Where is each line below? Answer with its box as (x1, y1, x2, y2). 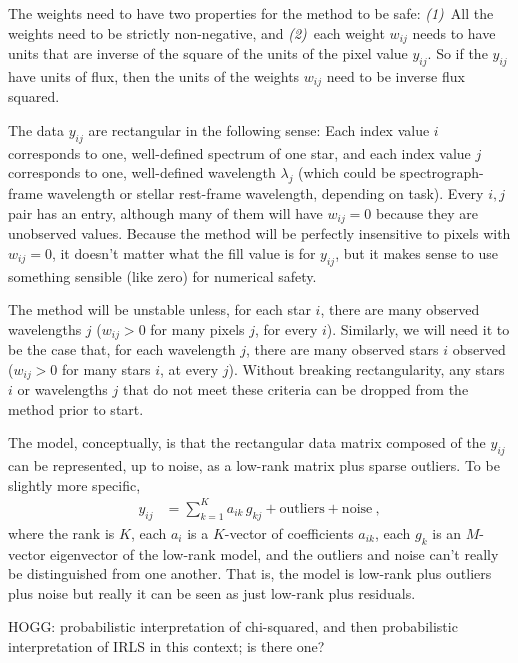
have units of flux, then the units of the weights (8, 65, 300, 86)
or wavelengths (17, 379, 108, 400)
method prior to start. (8, 398, 144, 419)
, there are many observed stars (246, 339, 439, 360)
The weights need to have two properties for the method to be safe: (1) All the (8, 3, 494, 23)
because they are (376, 202, 479, 223)
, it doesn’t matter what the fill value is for (51, 242, 316, 263)
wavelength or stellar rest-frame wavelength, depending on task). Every (47, 183, 484, 204)
